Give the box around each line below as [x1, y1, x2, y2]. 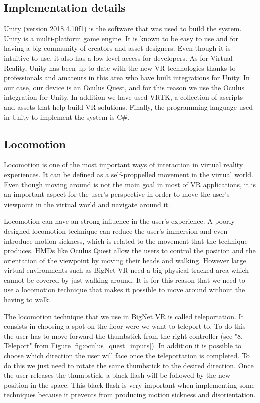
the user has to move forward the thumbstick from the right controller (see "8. [4, 330, 243, 341]
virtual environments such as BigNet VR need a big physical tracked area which [4, 265, 249, 275]
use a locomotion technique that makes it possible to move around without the [4, 284, 245, 295]
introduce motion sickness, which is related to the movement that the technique [4, 235, 248, 246]
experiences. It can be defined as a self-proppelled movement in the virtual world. [4, 169, 253, 179]
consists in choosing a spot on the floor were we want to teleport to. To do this [4, 321, 246, 331]
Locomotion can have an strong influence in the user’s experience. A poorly [4, 216, 235, 226]
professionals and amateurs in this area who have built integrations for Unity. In [4, 72, 250, 83]
